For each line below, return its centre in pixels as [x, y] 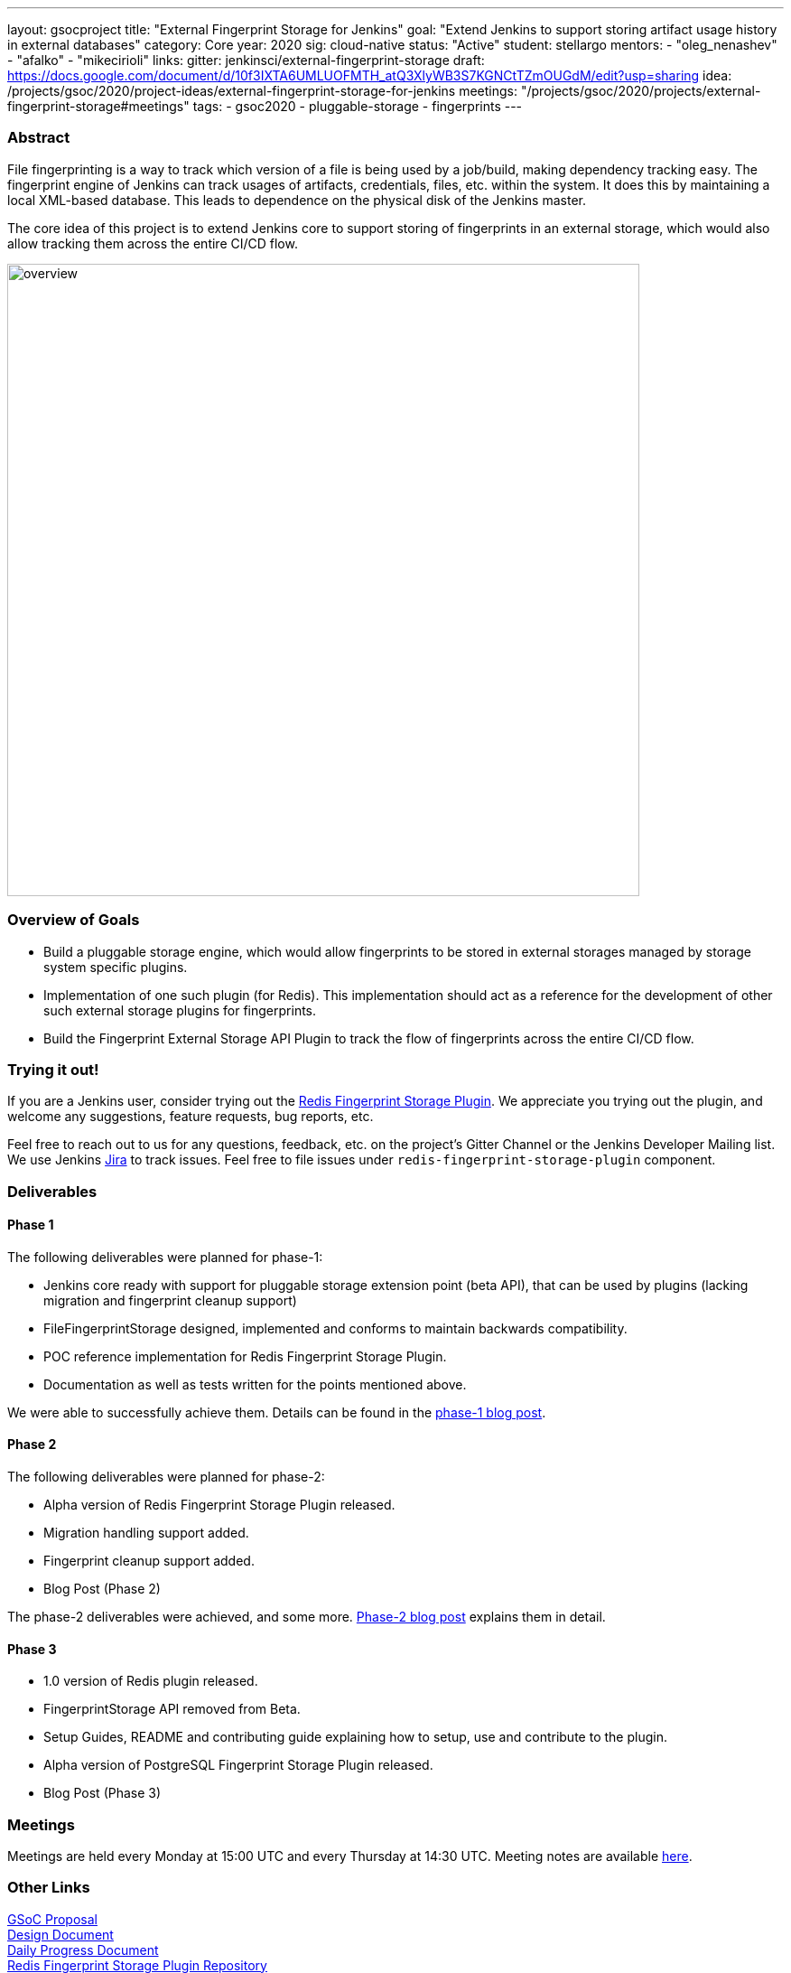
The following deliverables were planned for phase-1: [165, 1257]
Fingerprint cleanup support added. [149, 1561]
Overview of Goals [74, 920]
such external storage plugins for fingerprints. [180, 1010]
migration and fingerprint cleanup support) [170, 1300]
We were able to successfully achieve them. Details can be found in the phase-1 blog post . [277, 1412]
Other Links [49, 1888]
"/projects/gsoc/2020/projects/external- [641, 91]
